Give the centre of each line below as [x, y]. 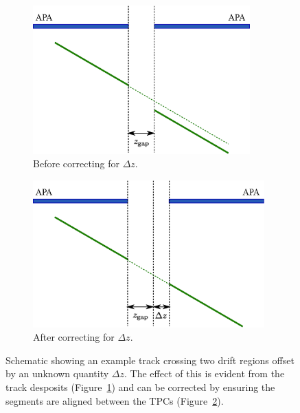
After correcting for [74, 337]
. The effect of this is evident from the [205, 373]
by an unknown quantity [57, 373]
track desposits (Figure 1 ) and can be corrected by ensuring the [140, 386]
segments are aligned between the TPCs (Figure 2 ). [115, 400]
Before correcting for [76, 163]
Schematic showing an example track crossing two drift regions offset [150, 360]
